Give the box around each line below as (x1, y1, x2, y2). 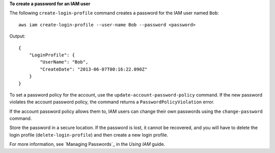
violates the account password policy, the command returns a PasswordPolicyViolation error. (9, 99, 215, 105)
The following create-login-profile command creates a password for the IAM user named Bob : (9, 10, 219, 16)
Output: (9, 33, 25, 39)
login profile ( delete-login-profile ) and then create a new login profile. (9, 132, 168, 138)
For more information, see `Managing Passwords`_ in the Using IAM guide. (9, 141, 166, 147)
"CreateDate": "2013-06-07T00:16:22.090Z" (40, 66, 148, 72)
